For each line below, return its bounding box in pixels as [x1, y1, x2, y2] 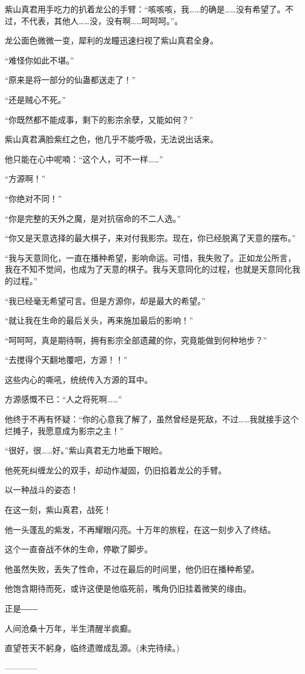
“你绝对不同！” [5, 192, 62, 204]
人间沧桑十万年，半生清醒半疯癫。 [5, 622, 136, 634]
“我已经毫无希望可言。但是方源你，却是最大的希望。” [5, 294, 206, 306]
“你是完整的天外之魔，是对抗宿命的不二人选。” [5, 212, 181, 224]
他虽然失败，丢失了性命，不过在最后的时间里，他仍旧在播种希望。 [5, 562, 259, 575]
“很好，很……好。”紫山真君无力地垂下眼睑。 [5, 444, 167, 456]
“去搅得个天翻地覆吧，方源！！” [5, 353, 128, 366]
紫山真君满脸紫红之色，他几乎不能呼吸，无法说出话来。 [5, 133, 218, 145]
